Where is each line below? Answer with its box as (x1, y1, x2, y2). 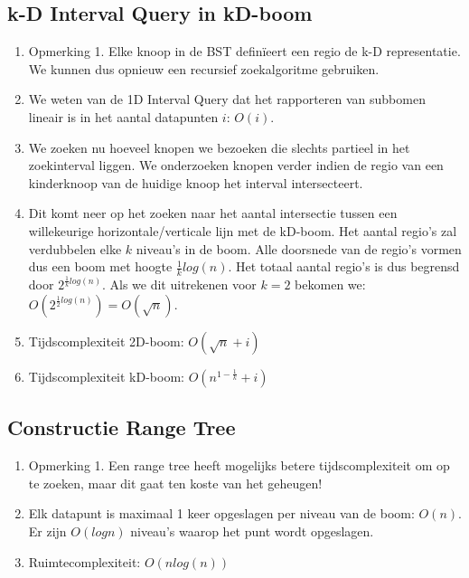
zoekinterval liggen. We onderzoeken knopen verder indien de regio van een (28, 156, 444, 175)
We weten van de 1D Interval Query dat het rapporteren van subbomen (28, 90, 426, 109)
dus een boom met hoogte (28, 257, 173, 276)
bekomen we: (295, 275, 366, 294)
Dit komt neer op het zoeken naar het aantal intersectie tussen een (28, 204, 398, 223)
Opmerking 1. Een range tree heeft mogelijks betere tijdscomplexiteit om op (28, 456, 450, 475)
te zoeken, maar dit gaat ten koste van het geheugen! (28, 473, 323, 492)
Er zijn (28, 521, 67, 540)
